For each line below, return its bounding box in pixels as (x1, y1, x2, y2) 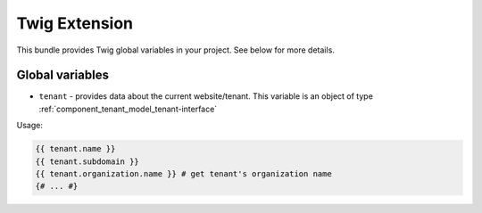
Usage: (16, 120, 44, 131)
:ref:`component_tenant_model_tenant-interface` (38, 103, 218, 114)
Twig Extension (16, 13, 134, 33)
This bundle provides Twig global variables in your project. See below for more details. (16, 45, 335, 55)
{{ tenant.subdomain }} (35, 156, 140, 167)
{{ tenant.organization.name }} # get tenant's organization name (35, 169, 332, 178)
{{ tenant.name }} (35, 143, 116, 154)
